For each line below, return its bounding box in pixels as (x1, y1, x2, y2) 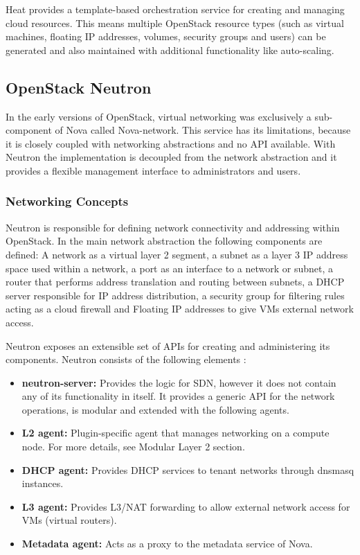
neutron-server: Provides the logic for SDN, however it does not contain (21, 375, 336, 389)
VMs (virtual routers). (21, 513, 117, 527)
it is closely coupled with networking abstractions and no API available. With (6, 136, 336, 150)
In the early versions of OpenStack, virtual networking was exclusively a (6, 109, 312, 123)
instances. (21, 476, 64, 491)
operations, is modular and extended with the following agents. (21, 402, 289, 416)
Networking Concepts (6, 193, 129, 210)
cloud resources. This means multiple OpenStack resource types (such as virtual (6, 15, 344, 30)
